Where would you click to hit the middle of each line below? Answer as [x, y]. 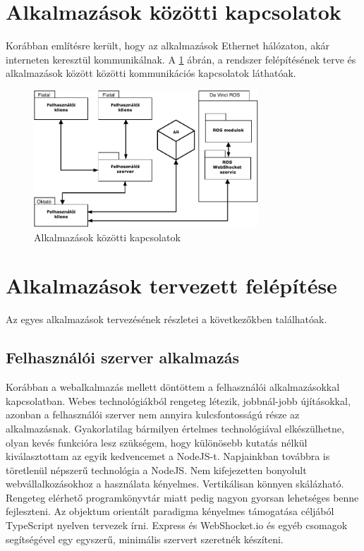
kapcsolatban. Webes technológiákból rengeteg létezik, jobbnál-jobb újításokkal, [178, 400]
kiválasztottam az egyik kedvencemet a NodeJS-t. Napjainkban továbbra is [168, 456]
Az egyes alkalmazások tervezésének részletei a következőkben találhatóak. [166, 319]
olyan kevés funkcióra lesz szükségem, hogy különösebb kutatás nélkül [157, 442]
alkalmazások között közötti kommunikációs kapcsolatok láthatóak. [151, 73]
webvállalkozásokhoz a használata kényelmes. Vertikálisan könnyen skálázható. [175, 484]
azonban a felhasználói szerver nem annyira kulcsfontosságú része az [153, 414]
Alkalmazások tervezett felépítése [171, 285]
